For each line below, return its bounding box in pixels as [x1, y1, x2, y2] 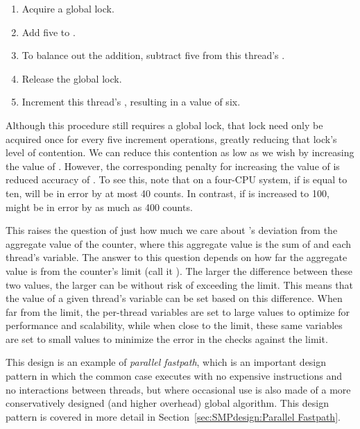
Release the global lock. [22, 71, 122, 85]
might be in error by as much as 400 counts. [6, 199, 193, 214]
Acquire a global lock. [22, 1, 114, 15]
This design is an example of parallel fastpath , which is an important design [6, 355, 327, 369]
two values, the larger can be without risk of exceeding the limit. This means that [6, 277, 353, 292]
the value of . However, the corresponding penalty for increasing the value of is [6, 158, 340, 173]
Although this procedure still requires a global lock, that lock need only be [6, 117, 323, 132]
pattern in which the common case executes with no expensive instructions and [6, 369, 342, 383]
